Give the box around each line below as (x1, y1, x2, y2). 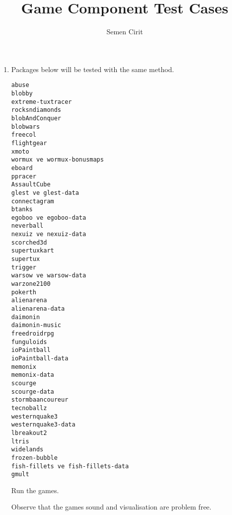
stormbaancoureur (11, 396, 69, 404)
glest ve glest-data (11, 189, 79, 196)
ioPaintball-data (11, 354, 69, 362)
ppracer (11, 172, 36, 180)
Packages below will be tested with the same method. (11, 64, 174, 74)
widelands (11, 446, 44, 453)
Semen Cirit (106, 26, 143, 37)
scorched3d (11, 239, 47, 246)
